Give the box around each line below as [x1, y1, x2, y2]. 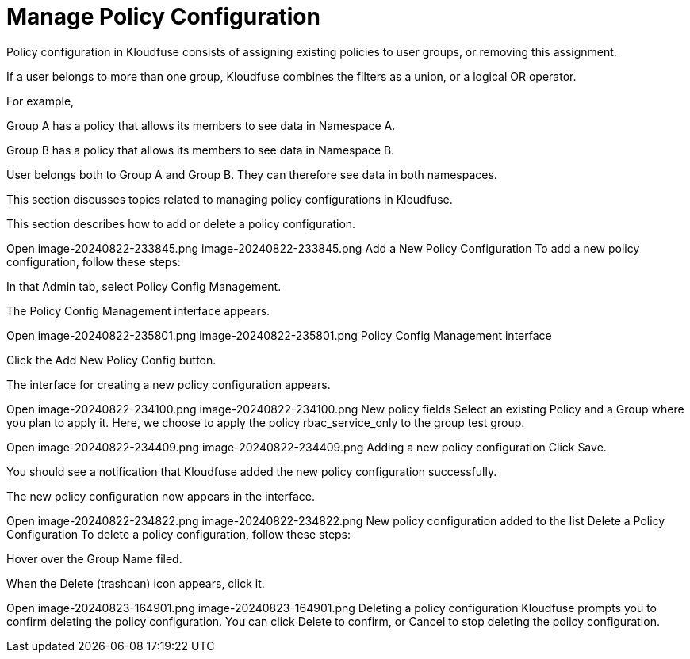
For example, [6, 93, 75, 108]
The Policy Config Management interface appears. [6, 303, 270, 318]
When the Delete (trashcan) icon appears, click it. [6, 576, 265, 590]
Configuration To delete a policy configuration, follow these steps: [6, 527, 351, 541]
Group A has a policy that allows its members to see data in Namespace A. [6, 118, 396, 132]
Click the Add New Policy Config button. [6, 352, 217, 367]
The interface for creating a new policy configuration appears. [6, 377, 331, 391]
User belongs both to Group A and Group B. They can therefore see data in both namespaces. [6, 167, 497, 181]
